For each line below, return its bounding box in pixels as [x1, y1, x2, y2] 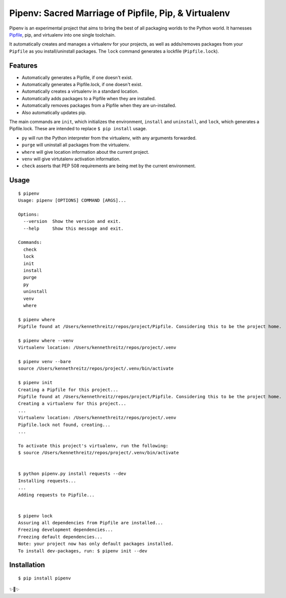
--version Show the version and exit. [23, 218, 121, 224]
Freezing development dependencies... [18, 527, 113, 533]
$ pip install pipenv [18, 575, 71, 581]
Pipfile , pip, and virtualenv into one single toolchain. [9, 32, 116, 38]
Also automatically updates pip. [21, 109, 87, 115]
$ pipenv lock [18, 513, 52, 518]
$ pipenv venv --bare [18, 359, 71, 365]
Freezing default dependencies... [18, 534, 102, 539]
